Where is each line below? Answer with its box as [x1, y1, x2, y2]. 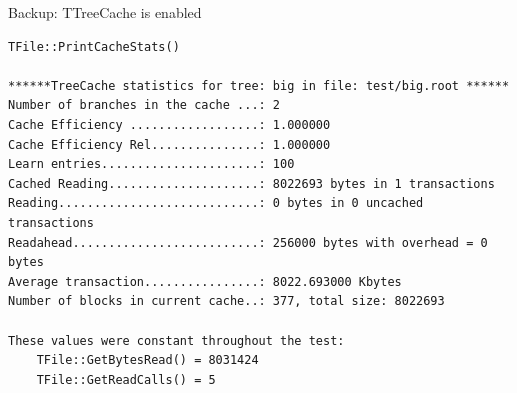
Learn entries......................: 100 [8, 157, 295, 172]
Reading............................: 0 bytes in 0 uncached [8, 196, 424, 211]
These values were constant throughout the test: [8, 333, 345, 348]
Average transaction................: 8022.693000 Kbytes [8, 274, 402, 289]
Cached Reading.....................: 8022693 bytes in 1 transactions [8, 176, 495, 191]
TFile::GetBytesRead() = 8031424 [36, 353, 259, 368]
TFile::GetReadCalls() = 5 [36, 372, 216, 387]
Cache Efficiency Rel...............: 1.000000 [8, 137, 331, 152]
